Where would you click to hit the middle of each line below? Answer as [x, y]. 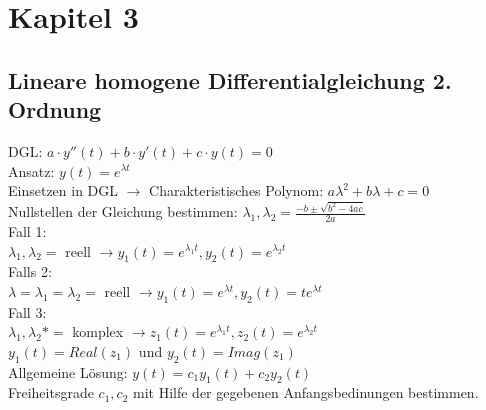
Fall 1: [27, 230]
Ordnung [55, 109]
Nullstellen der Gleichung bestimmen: [123, 211]
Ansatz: [31, 170]
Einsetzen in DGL [63, 190]
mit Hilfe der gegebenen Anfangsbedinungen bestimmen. [305, 392]
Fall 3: [27, 311]
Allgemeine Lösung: [68, 371]
